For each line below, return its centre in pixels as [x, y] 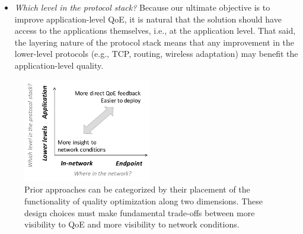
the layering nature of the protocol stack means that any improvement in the [154, 42]
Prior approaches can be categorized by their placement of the [137, 189]
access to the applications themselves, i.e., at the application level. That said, [155, 31]
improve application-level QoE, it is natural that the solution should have [148, 19]
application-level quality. [59, 65]
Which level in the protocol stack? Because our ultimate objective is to [142, 7]
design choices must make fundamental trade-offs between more [140, 212]
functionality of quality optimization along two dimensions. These [143, 201]
